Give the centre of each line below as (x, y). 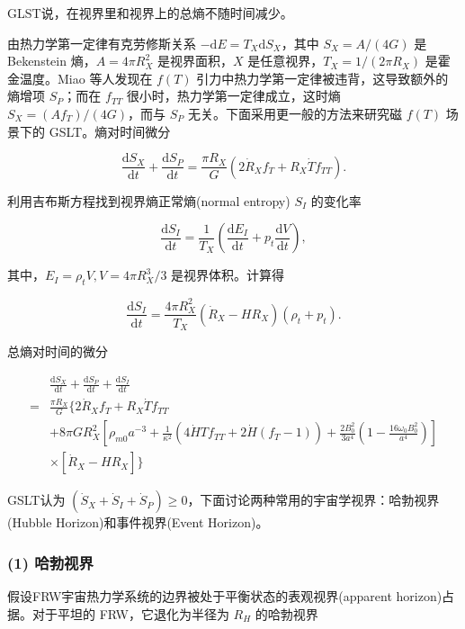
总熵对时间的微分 (58, 351)
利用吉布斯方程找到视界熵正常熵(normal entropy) (149, 200)
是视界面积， (196, 61)
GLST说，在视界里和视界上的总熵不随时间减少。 (150, 13)
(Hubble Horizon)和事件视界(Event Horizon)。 (138, 522)
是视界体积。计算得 (228, 275)
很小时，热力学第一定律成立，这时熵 (233, 96)
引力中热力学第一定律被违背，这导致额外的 (322, 78)
